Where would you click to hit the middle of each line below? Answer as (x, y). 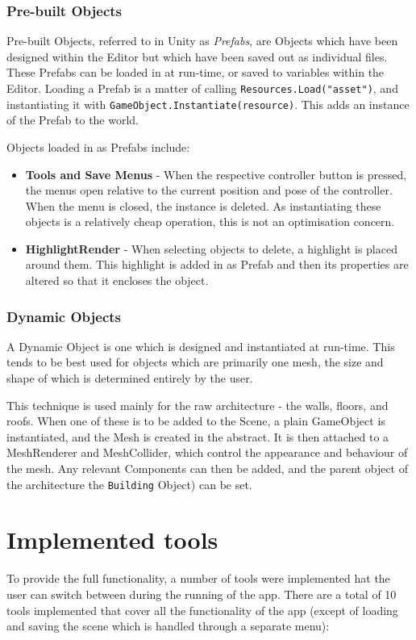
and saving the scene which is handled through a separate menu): (168, 626)
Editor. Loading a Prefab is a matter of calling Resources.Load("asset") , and (202, 88)
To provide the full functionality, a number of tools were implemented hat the (198, 578)
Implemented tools (112, 540)
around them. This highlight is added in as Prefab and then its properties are (217, 264)
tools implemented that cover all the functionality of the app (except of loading (202, 610)
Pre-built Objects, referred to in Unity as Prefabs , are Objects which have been (202, 41)
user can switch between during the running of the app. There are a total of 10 (202, 594)
